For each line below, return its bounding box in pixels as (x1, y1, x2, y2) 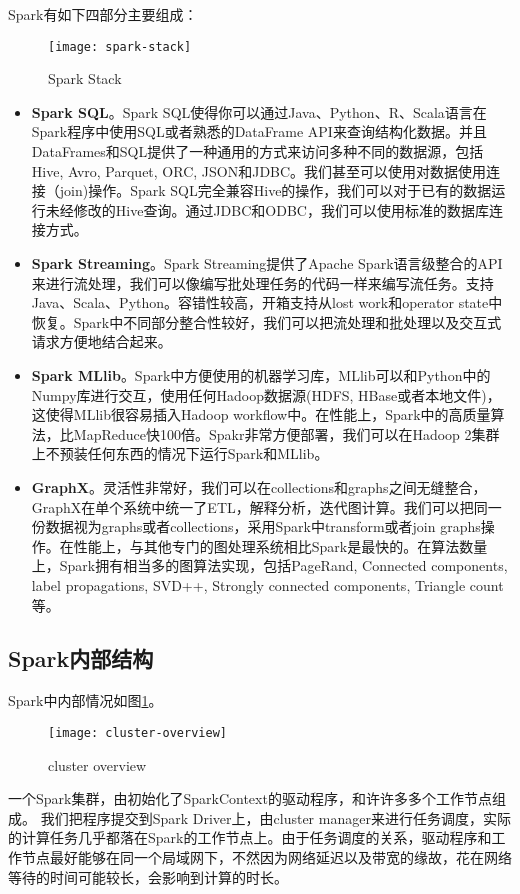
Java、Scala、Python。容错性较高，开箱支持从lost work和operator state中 (31, 292, 503, 313)
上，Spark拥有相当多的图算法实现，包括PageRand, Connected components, (31, 555, 508, 576)
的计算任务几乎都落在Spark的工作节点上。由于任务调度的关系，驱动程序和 (8, 827, 492, 848)
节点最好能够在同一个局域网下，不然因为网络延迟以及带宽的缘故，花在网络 (21, 846, 512, 867)
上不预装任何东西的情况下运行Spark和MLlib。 (31, 443, 329, 464)
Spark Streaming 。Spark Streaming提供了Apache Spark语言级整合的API (31, 253, 503, 273)
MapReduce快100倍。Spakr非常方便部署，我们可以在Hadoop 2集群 (73, 423, 500, 444)
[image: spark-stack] (48, 39, 192, 54)
